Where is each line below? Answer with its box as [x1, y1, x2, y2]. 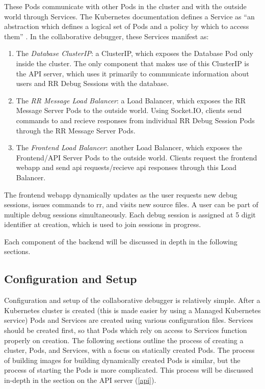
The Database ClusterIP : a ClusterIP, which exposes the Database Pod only [16, 48, 253, 59]
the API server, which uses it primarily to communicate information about [16, 68, 249, 78]
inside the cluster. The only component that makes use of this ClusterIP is [16, 58, 249, 68]
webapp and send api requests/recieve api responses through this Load [16, 162, 236, 173]
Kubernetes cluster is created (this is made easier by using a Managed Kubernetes [4, 304, 261, 315]
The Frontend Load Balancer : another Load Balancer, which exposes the [16, 142, 242, 153]
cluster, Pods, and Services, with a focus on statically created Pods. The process [4, 345, 255, 355]
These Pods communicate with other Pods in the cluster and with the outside [4, 1, 247, 11]
